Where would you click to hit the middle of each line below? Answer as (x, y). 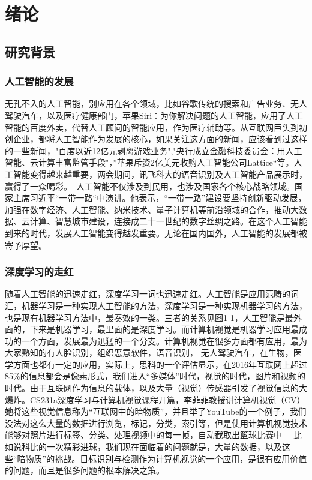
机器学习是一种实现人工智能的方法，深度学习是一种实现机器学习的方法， (164, 305)
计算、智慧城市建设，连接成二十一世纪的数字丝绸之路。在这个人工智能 (168, 221)
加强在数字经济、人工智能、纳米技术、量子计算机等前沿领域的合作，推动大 (152, 209)
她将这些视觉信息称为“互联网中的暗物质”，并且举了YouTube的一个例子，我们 (156, 411)
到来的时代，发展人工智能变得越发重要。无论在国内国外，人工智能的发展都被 (156, 232)
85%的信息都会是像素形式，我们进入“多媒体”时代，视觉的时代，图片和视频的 (155, 376)
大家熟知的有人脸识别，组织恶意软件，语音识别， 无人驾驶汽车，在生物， (149, 352)
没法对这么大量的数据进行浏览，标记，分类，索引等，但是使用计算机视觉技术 (156, 423)
